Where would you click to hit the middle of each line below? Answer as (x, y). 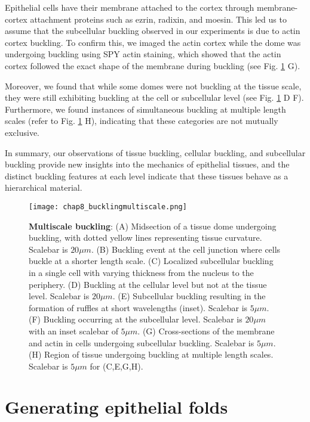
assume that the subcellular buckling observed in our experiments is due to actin (153, 31)
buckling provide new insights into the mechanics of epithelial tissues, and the (147, 164)
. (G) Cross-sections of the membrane (206, 331)
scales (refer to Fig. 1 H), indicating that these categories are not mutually (142, 121)
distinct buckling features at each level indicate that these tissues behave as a (147, 176)
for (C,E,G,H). (116, 366)
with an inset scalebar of (73, 331)
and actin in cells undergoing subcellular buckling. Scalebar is (142, 342)
